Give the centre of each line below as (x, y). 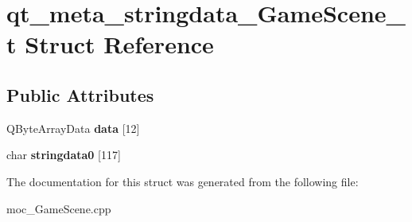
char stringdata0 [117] (64, 155)
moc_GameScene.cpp (59, 208)
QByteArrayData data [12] (73, 128)
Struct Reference (119, 44)
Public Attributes (80, 94)
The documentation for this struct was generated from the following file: (183, 181)
